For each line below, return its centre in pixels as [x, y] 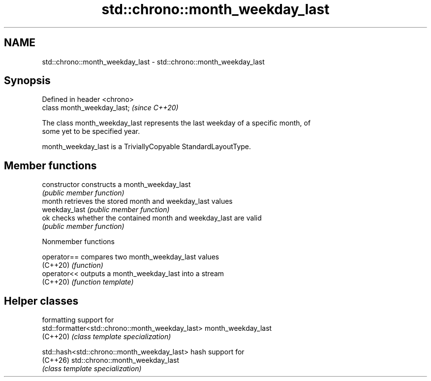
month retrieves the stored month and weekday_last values [137, 201]
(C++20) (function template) [88, 282]
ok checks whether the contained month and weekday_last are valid [152, 218]
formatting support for [78, 320]
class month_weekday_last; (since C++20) [110, 108]
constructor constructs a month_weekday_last [116, 185]
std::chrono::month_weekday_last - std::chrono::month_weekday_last [153, 62]
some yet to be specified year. [91, 131]
